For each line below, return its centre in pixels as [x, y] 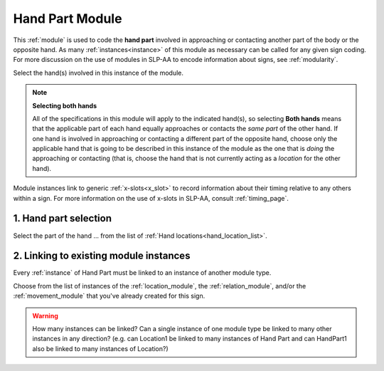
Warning [45, 315]
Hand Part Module [68, 19]
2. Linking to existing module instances [102, 256]
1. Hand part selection [62, 218]
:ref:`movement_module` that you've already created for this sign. [109, 296]
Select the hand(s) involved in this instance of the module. [98, 73]
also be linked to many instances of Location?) [100, 348]
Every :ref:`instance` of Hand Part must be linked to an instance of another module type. [142, 273]
